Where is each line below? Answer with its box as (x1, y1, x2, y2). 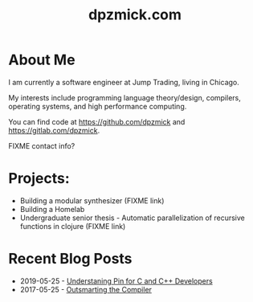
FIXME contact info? (8, 141, 75, 150)
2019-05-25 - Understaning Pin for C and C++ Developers (19, 275, 213, 286)
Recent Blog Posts (8, 250, 133, 268)
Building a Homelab (19, 204, 85, 214)
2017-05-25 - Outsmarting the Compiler (19, 284, 153, 294)
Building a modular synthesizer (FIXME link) (19, 195, 165, 206)
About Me (8, 51, 75, 69)
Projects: (8, 169, 70, 188)
